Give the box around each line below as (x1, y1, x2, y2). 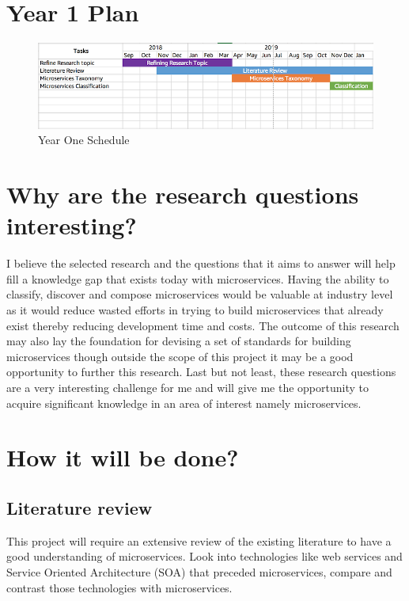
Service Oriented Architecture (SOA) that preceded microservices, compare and (6, 563, 392, 580)
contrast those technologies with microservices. (6, 579, 233, 595)
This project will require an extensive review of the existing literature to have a (6, 532, 392, 549)
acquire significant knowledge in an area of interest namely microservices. (6, 394, 362, 411)
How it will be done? (6, 441, 239, 474)
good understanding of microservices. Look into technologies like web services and (6, 548, 403, 565)
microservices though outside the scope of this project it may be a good (6, 348, 354, 364)
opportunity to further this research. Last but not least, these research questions (6, 363, 396, 380)
